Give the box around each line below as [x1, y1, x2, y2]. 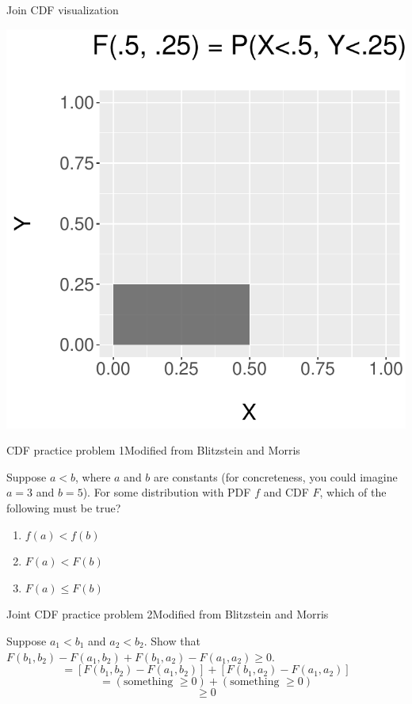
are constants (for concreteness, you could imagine [154, 468, 398, 485]
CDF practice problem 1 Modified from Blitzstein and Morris [6, 442, 300, 459]
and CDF [263, 484, 309, 500]
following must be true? [6, 499, 121, 516]
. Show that [143, 632, 200, 649]
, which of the [319, 484, 387, 500]
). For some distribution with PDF [82, 484, 251, 500]
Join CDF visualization [6, 2, 119, 17]
